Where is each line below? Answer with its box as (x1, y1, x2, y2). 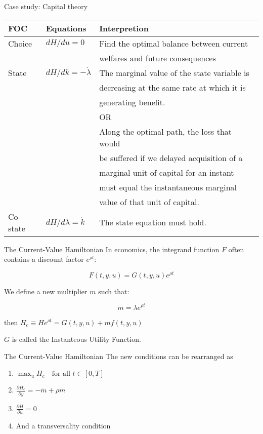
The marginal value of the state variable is (99, 66, 249, 78)
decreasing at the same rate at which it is (99, 81, 246, 93)
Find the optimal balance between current (99, 37, 248, 49)
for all (52, 370, 70, 378)
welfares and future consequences (99, 52, 216, 64)
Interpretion (99, 22, 149, 34)
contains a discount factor (4, 254, 84, 264)
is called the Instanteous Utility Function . (12, 334, 141, 344)
